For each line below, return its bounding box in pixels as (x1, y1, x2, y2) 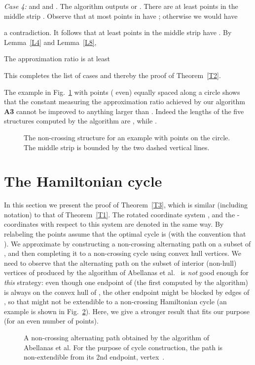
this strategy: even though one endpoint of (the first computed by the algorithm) (4, 277, 249, 287)
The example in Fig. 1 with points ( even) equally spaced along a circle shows (4, 86, 240, 97)
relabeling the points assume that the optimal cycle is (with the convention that (4, 229, 246, 239)
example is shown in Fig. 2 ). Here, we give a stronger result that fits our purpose (4, 306, 250, 316)
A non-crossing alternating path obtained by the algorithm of (24, 332, 209, 342)
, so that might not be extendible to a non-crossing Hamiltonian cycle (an (4, 296, 227, 307)
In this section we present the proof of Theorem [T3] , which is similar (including (4, 200, 248, 210)
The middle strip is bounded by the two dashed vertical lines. (24, 142, 210, 152)
